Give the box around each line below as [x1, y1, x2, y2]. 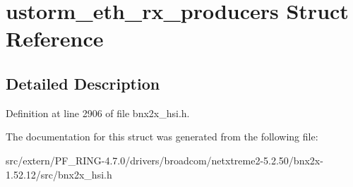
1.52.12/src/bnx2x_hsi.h [6, 167, 112, 181]
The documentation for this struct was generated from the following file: [6, 129, 318, 144]
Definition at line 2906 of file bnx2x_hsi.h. [6, 105, 190, 120]
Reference [6, 24, 104, 53]
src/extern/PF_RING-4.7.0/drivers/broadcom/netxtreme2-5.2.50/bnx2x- [6, 152, 323, 167]
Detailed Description [6, 72, 160, 94]
